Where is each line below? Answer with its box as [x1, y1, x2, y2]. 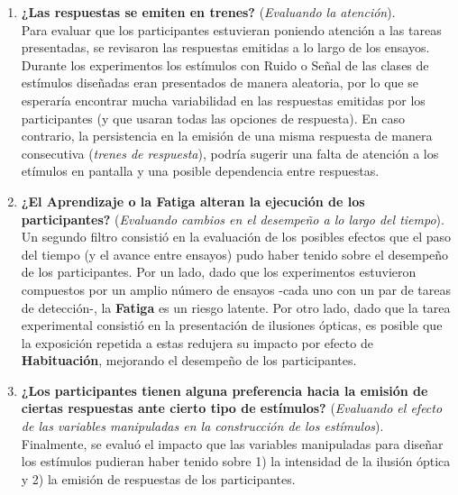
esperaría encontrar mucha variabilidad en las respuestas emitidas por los [21, 90, 426, 109]
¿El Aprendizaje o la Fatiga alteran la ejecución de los [21, 191, 365, 210]
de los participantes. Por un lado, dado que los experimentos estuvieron [21, 262, 417, 281]
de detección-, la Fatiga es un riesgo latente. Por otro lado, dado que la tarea [21, 298, 451, 316]
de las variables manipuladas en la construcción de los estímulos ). [21, 417, 384, 435]
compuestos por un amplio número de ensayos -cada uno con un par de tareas [21, 280, 451, 298]
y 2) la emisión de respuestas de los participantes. [21, 469, 296, 488]
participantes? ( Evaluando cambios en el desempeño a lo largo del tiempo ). [21, 209, 444, 228]
